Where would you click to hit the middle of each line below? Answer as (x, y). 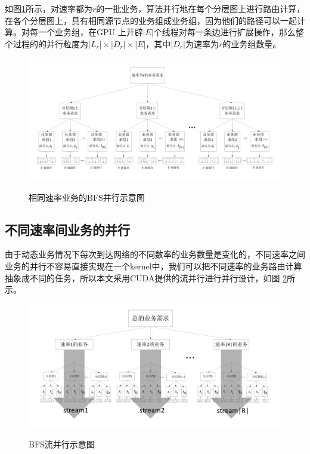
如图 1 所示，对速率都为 (49, 8)
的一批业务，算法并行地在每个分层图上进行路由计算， (201, 8)
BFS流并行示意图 (62, 444)
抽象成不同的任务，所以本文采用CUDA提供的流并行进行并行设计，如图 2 (146, 277)
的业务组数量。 (252, 43)
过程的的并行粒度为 (50, 43)
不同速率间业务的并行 (67, 229)
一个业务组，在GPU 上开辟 (90, 32)
